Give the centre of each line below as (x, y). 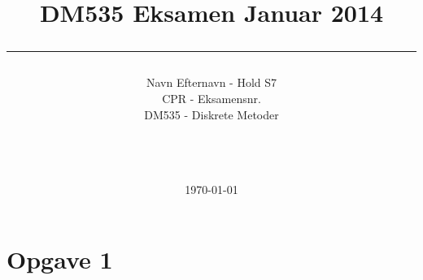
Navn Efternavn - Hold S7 (211, 82)
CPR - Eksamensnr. (211, 98)
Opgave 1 (60, 258)
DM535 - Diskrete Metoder (211, 114)
